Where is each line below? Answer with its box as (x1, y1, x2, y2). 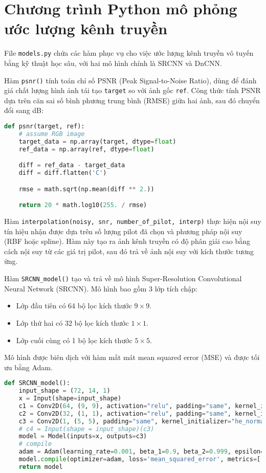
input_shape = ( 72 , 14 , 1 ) (18, 387, 110, 395)
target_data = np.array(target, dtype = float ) (18, 138, 176, 145)
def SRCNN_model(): (4, 379, 70, 387)
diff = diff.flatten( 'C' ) (18, 169, 107, 177)
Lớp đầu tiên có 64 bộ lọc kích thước (16, 300, 132, 311)
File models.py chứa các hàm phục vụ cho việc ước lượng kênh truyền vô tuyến (4, 48, 254, 58)
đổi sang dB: (4, 105, 43, 116)
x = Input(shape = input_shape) (18, 395, 122, 402)
